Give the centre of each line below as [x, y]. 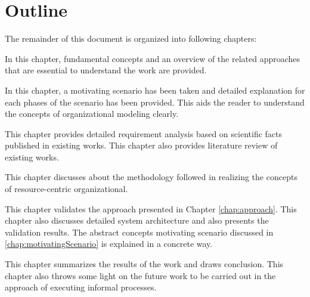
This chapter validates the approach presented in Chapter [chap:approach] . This [151, 208]
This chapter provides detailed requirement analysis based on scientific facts [144, 133]
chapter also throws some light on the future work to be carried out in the [140, 275]
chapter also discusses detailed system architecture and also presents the [137, 220]
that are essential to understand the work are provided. [106, 70]
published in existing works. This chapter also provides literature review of [141, 145]
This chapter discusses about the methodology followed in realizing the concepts [151, 177]
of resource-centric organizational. [66, 189]
